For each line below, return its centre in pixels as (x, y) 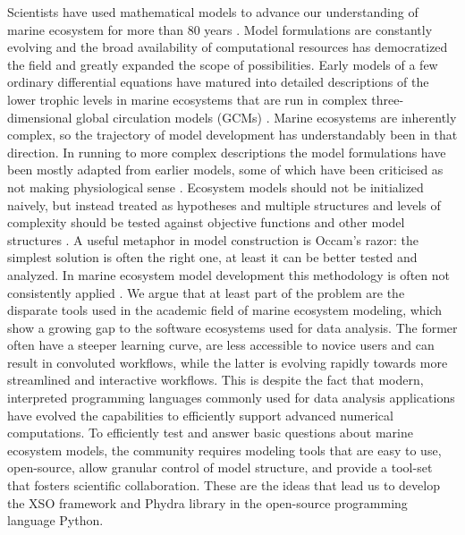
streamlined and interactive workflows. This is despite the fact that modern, (216, 380)
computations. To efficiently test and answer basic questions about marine (210, 433)
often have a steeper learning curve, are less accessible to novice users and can (221, 345)
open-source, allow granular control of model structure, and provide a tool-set (220, 467)
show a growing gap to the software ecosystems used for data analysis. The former (232, 327)
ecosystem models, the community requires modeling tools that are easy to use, (224, 450)
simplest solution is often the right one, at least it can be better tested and (212, 257)
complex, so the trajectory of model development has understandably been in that (232, 135)
